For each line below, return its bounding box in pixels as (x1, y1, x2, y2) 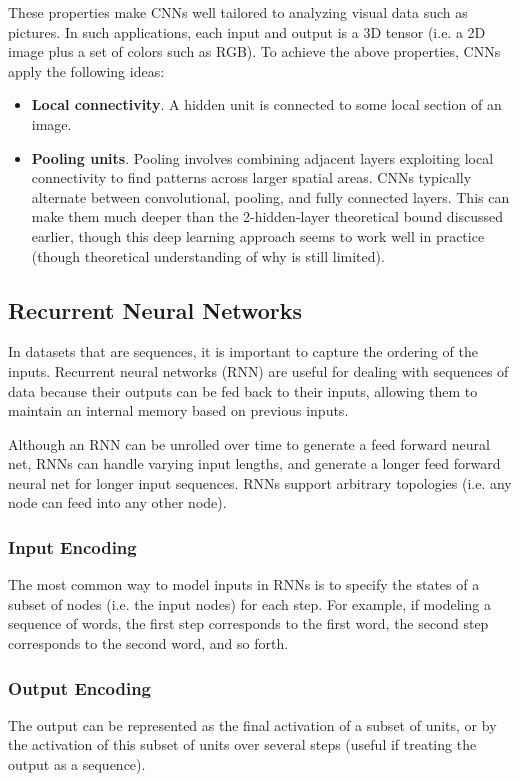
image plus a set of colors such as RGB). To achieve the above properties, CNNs (8, 41, 501, 62)
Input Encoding (8, 535, 137, 559)
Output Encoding (8, 675, 152, 700)
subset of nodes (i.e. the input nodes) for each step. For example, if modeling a (8, 593, 491, 614)
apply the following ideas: (8, 60, 165, 81)
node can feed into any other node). (8, 492, 227, 513)
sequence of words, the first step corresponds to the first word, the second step (8, 613, 489, 634)
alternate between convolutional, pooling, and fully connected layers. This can (31, 186, 510, 207)
